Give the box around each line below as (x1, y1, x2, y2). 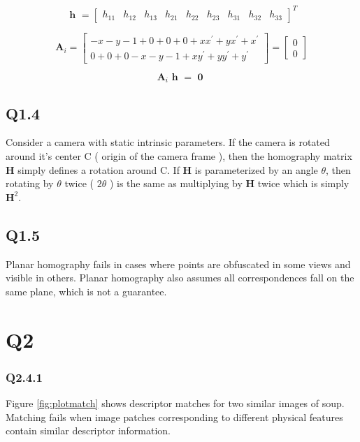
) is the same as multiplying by (109, 176, 243, 191)
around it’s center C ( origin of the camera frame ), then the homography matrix (6, 148, 352, 163)
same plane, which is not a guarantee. (6, 283, 167, 298)
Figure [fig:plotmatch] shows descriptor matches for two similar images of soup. (6, 395, 345, 410)
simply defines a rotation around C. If (17, 162, 180, 177)
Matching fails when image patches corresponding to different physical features (6, 409, 343, 424)
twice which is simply (257, 176, 350, 191)
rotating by (6, 176, 54, 191)
